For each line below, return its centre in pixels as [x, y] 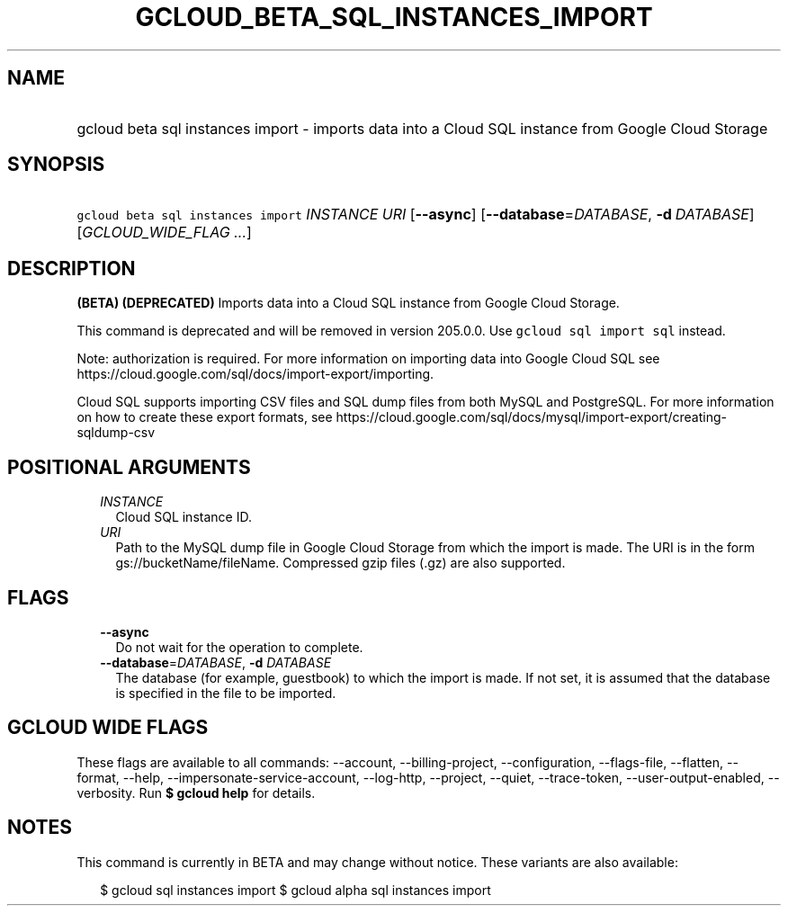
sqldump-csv [116, 433]
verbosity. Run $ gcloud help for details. [196, 792]
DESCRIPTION [72, 268]
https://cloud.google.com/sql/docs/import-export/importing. [255, 374]
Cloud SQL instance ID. [184, 517]
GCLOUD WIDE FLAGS [108, 728]
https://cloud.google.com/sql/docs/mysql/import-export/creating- [531, 417]
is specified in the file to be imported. [226, 693]
